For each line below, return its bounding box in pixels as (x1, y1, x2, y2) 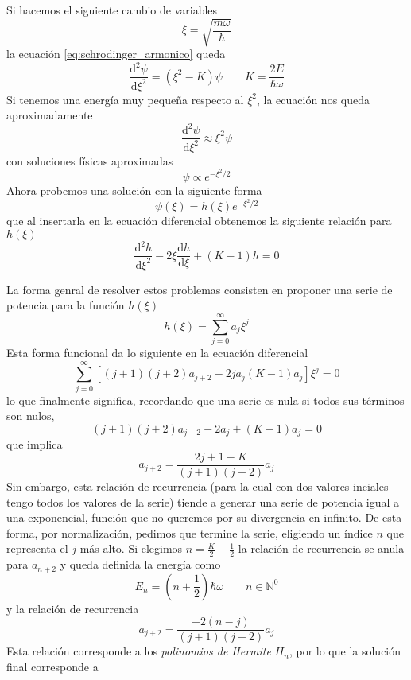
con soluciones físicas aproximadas (6, 152, 173, 169)
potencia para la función (6, 297, 125, 313)
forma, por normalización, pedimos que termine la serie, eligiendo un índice (6, 524, 373, 541)
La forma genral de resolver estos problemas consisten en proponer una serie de (6, 281, 393, 297)
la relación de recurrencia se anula (238, 540, 405, 557)
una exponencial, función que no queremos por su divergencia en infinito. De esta (6, 509, 402, 526)
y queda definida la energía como (60, 556, 221, 573)
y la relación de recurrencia (6, 600, 139, 616)
